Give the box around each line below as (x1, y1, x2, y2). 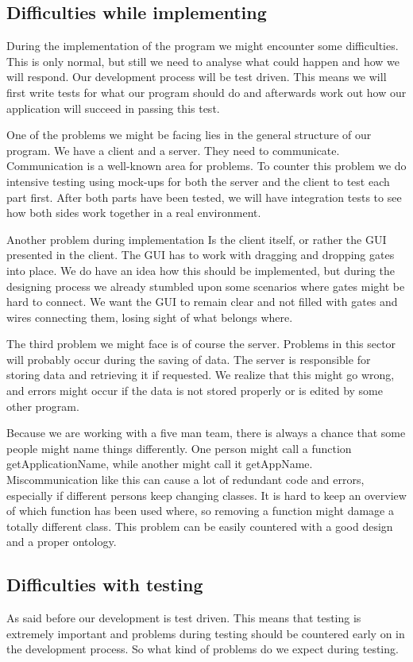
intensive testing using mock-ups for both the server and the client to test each (6, 172, 390, 189)
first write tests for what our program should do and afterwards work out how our (6, 83, 407, 100)
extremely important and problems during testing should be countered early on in (6, 625, 405, 641)
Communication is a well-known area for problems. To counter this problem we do (6, 157, 407, 174)
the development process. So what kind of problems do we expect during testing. (6, 641, 399, 657)
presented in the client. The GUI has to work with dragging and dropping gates (6, 246, 395, 263)
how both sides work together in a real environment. (6, 204, 261, 221)
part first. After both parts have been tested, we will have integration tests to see (6, 188, 402, 205)
